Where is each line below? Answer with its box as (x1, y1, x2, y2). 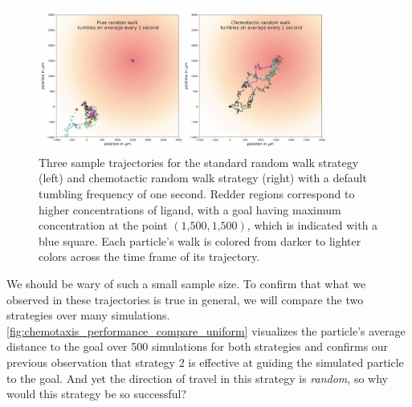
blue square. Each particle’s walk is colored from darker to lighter (39, 232, 361, 249)
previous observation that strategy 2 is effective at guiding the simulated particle (6, 353, 404, 370)
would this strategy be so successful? (6, 385, 187, 402)
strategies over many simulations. (6, 307, 170, 324)
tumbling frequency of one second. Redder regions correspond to (39, 185, 355, 201)
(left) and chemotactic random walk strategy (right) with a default (39, 169, 367, 186)
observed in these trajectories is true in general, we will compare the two (6, 291, 364, 307)
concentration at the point (39, 217, 168, 234)
